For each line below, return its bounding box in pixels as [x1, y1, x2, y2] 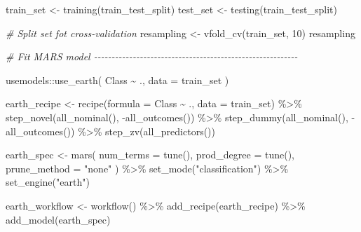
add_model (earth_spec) [6, 212, 111, 226]
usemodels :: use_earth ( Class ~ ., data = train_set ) [6, 72, 229, 87]
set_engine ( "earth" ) [6, 175, 90, 189]
